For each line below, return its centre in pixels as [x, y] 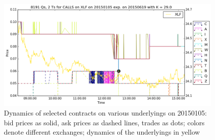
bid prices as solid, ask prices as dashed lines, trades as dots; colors [104, 122]
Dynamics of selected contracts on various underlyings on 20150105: [106, 113]
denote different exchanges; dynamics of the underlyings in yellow [102, 132]
